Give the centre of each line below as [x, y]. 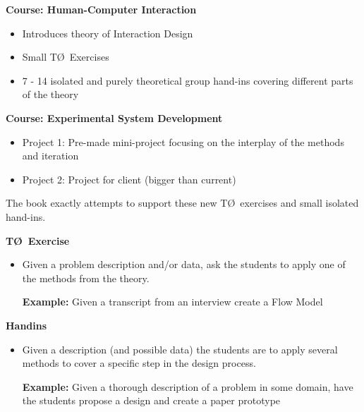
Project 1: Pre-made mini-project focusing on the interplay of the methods [183, 141]
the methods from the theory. [86, 278]
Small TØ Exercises [66, 57]
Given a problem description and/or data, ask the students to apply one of [184, 264]
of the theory [50, 94]
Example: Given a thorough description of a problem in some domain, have [188, 386]
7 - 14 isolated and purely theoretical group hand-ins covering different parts [188, 80]
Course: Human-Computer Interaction [101, 9]
